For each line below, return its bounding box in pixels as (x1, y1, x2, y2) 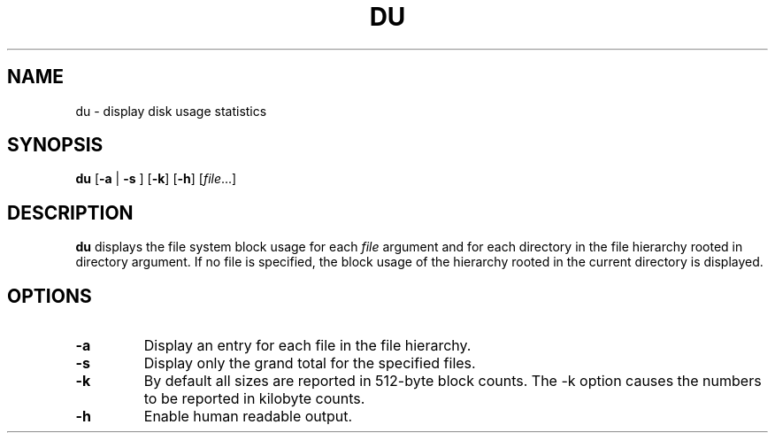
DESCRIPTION (7, 201, 134, 224)
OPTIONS (7, 284, 92, 307)
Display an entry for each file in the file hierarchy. (143, 336, 472, 355)
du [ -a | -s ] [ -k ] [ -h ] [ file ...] (75, 171, 237, 187)
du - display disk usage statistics (75, 103, 267, 119)
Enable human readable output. (143, 407, 353, 426)
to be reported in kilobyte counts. (143, 390, 365, 408)
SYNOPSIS (7, 134, 104, 157)
